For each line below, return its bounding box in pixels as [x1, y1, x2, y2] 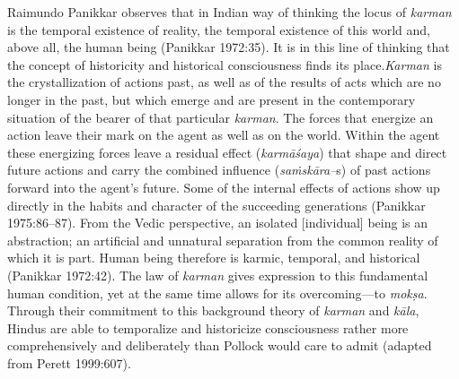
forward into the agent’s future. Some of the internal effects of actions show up [7, 177, 440, 196]
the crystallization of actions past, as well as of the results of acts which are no [7, 73, 441, 91]
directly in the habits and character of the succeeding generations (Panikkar [7, 195, 426, 214]
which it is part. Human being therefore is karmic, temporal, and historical [7, 248, 420, 267]
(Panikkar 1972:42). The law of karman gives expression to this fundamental [7, 265, 428, 284]
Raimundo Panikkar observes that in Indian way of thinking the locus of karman [7, 3, 452, 21]
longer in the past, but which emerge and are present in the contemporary [7, 90, 416, 108]
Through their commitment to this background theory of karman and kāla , [7, 301, 419, 320]
